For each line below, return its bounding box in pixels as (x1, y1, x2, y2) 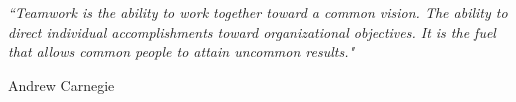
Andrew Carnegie (8, 74, 115, 95)
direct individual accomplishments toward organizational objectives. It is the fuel (8, 21, 496, 42)
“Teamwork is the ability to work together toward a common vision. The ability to (8, 2, 508, 22)
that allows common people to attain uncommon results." (8, 41, 355, 62)
